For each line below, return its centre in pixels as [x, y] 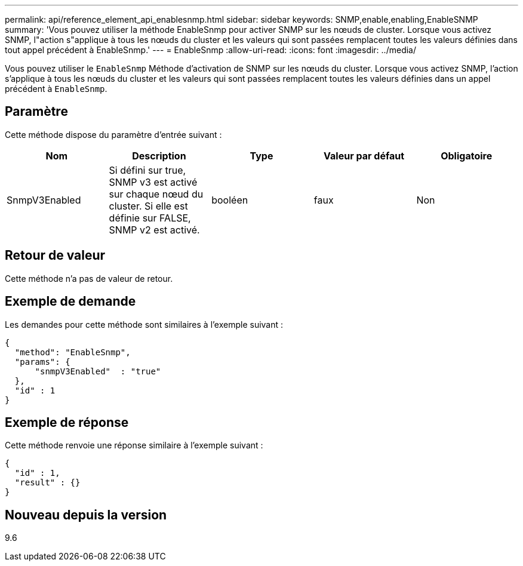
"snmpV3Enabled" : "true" [98, 371]
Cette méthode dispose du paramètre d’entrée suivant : [113, 134]
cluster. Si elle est [148, 206]
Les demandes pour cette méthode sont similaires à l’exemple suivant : [144, 324]
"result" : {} [47, 483]
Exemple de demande [70, 302]
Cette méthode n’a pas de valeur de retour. [89, 278]
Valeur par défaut [364, 156]
